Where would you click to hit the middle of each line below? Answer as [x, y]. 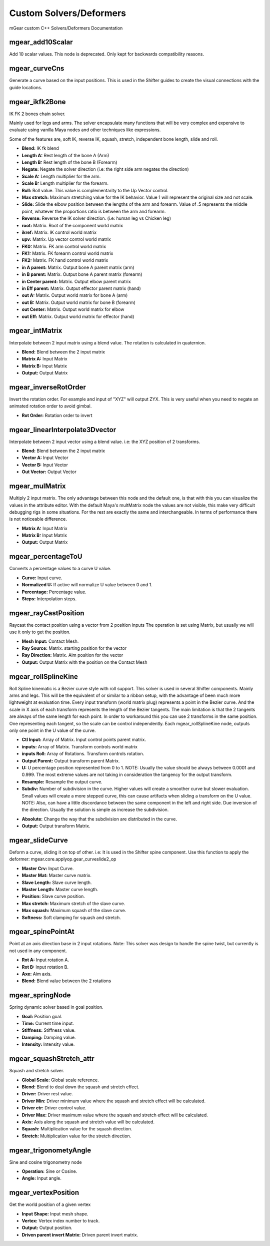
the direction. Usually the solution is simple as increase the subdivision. [95, 810]
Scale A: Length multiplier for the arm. [61, 176]
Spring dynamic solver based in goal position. [56, 1007]
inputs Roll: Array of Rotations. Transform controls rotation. [83, 754]
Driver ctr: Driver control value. [54, 1108]
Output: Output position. [47, 1228]
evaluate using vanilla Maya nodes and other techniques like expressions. [85, 130]
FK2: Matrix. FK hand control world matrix [65, 260]
